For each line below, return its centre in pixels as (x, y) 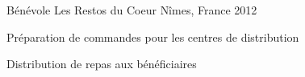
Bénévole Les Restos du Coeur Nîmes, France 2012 (132, 10)
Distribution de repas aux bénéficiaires (102, 64)
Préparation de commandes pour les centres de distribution (153, 36)
